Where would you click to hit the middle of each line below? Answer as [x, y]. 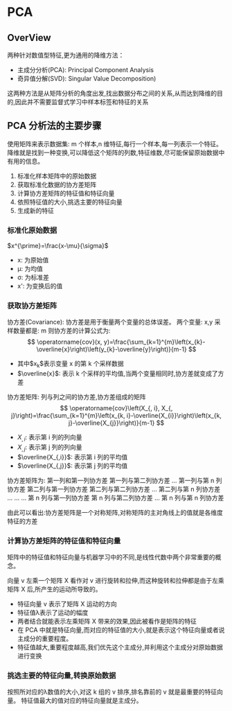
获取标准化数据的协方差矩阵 [57, 184]
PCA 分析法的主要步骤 [54, 126]
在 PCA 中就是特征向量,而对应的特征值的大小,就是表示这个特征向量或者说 [121, 630]
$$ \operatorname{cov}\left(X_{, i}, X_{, [116, 408]
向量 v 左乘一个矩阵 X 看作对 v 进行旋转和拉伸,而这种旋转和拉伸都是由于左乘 [116, 581]
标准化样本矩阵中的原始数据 [57, 176]
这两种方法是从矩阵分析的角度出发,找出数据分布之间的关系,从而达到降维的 [112, 93]
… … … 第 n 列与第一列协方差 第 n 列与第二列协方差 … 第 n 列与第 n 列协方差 [116, 498]
